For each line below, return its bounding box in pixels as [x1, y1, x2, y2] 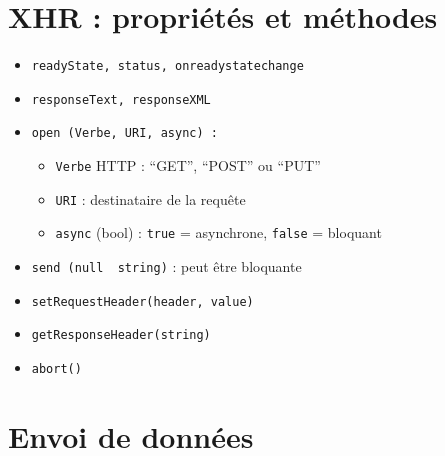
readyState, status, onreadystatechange [31, 59, 304, 74]
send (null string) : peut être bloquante [31, 256, 302, 277]
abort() [31, 362, 82, 377]
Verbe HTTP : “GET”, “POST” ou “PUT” [55, 155, 321, 176]
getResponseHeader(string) [31, 328, 211, 343]
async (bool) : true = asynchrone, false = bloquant [55, 222, 382, 243]
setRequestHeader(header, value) [31, 294, 254, 309]
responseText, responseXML [31, 92, 211, 107]
